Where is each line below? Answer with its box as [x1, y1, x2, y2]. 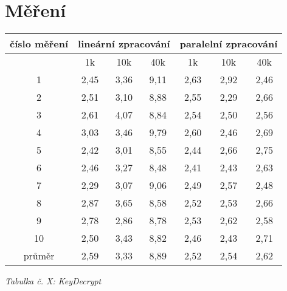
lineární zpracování [78, 36, 170, 51]
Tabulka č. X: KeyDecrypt [5, 275, 102, 287]
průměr [23, 248, 55, 263]
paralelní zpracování [179, 36, 278, 51]
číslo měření [10, 36, 69, 51]
